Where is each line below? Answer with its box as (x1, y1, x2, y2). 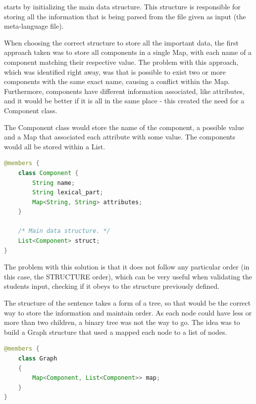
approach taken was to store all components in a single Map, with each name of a (4, 47, 252, 57)
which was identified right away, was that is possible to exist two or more (4, 66, 226, 77)
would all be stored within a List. (4, 141, 105, 151)
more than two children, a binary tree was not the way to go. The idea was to (4, 317, 240, 327)
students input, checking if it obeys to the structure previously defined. (4, 281, 219, 291)
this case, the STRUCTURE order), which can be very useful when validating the (4, 271, 253, 281)
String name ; (32, 179, 75, 186)
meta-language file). (4, 21, 64, 31)
